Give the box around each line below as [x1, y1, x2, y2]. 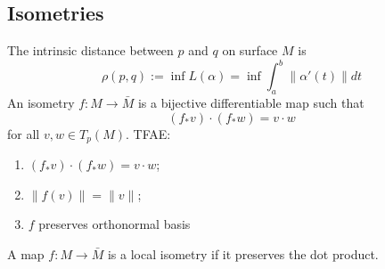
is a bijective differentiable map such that [137, 94, 365, 112]
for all [7, 124, 40, 143]
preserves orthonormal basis [38, 215, 191, 233]
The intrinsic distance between [7, 41, 174, 60]
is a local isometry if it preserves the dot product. [107, 244, 379, 263]
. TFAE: [126, 124, 171, 143]
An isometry [7, 94, 75, 112]
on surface [222, 41, 278, 60]
